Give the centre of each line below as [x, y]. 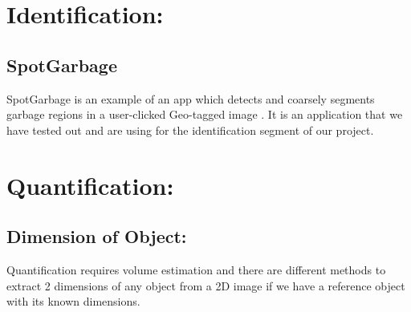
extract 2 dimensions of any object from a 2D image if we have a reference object [206, 285]
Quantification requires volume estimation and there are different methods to [196, 269]
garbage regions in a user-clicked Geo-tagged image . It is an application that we [205, 114]
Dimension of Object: [97, 236]
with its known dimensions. [73, 301]
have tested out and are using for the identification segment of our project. [190, 130]
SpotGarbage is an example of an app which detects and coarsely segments [191, 98]
